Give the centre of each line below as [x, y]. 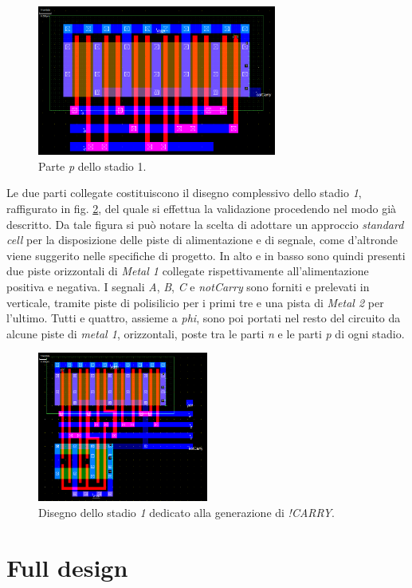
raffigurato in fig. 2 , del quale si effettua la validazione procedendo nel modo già [202, 209]
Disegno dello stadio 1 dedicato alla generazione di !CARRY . [186, 512]
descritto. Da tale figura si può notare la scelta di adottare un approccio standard [205, 224]
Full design [67, 567]
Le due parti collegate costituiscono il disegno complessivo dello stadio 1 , [184, 193]
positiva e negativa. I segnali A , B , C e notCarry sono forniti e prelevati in [188, 287]
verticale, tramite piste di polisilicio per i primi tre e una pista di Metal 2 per [195, 302]
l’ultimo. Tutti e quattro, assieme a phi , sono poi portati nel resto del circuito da [204, 318]
